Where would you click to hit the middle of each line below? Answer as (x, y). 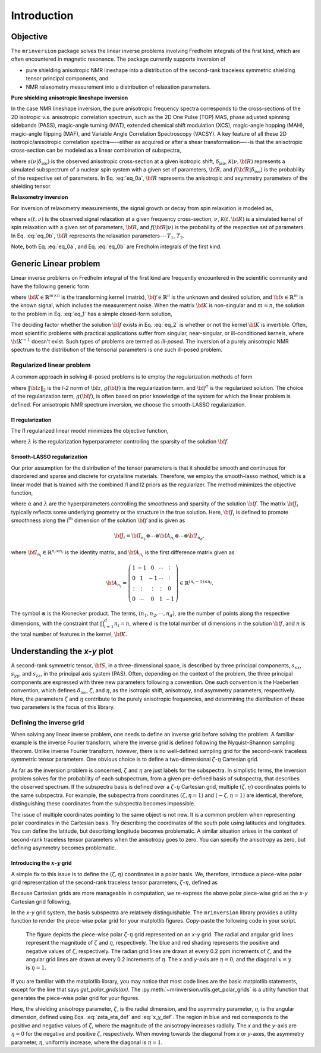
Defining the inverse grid (48, 722)
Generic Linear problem (56, 264)
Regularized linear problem (51, 365)
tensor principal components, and (67, 79)
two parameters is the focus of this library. (63, 707)
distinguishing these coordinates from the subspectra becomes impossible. (103, 804)
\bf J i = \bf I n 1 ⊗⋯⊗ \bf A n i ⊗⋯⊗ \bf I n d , (159, 537)
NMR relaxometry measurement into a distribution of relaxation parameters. (118, 87)
